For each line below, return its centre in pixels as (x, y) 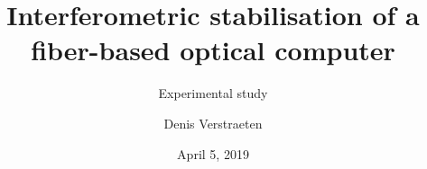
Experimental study (213, 93)
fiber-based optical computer (213, 50)
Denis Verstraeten (213, 123)
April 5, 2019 (213, 153)
